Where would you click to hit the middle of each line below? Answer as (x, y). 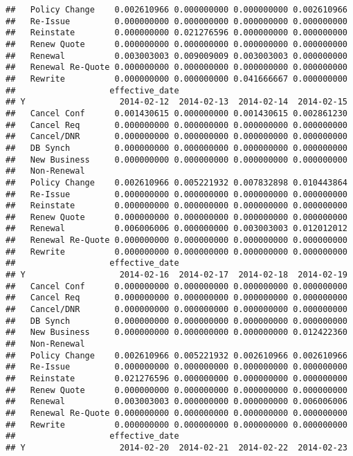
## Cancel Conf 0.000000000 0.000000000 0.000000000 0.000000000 (176, 286)
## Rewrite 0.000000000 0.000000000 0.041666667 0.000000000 (176, 79)
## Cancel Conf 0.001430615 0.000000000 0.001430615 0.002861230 (176, 113)
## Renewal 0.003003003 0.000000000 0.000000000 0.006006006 (176, 402)
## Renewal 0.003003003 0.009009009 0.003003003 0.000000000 (176, 56)
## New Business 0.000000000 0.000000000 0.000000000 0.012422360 (176, 332)
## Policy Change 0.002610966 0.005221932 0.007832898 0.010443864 (176, 182)
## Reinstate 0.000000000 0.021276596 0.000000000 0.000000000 (176, 33)
